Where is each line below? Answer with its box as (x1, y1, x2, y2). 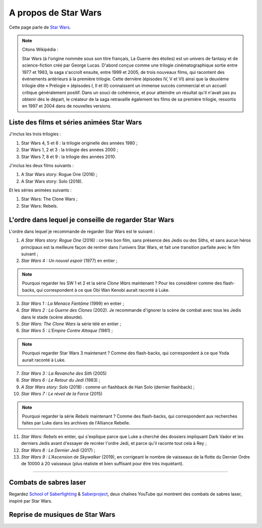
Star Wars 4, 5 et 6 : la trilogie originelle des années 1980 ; (21, 140, 138, 146)
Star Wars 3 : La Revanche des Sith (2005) (21, 370, 107, 376)
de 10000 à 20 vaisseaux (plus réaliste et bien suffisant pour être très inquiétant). (21, 461, 184, 467)
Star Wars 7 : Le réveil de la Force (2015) (21, 391, 103, 397)
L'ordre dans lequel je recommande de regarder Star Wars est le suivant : (9, 229, 155, 234)
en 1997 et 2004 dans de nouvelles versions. (22, 103, 112, 109)
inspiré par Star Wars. (9, 498, 53, 504)
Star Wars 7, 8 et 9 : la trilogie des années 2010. (21, 154, 116, 159)
